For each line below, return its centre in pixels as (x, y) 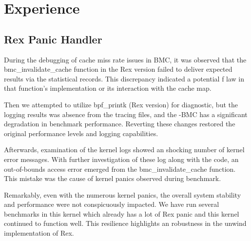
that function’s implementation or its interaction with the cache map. (108, 88)
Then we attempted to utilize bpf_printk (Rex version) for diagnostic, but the (121, 104)
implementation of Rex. (39, 233)
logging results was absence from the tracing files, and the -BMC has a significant (126, 114)
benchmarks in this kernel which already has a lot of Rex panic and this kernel (122, 213)
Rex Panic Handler (53, 39)
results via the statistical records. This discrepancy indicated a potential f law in (124, 78)
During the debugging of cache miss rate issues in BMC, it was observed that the (125, 59)
